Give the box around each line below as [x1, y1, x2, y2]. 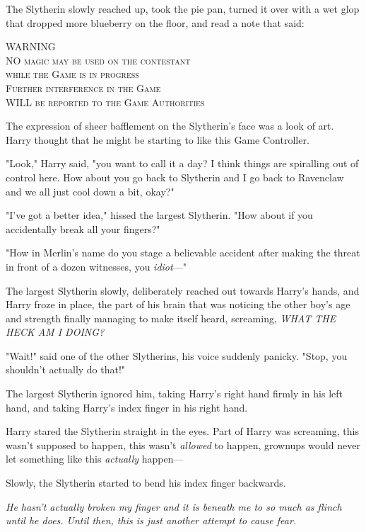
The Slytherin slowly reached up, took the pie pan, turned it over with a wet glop [6, 1, 360, 16]
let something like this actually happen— [6, 451, 184, 466]
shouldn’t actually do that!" [6, 362, 126, 377]
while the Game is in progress [6, 67, 139, 81]
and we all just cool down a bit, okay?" [6, 183, 175, 198]
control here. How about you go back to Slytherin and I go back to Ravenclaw [6, 169, 344, 184]
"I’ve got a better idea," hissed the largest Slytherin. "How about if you [6, 208, 313, 222]
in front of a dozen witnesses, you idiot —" [6, 259, 187, 273]
